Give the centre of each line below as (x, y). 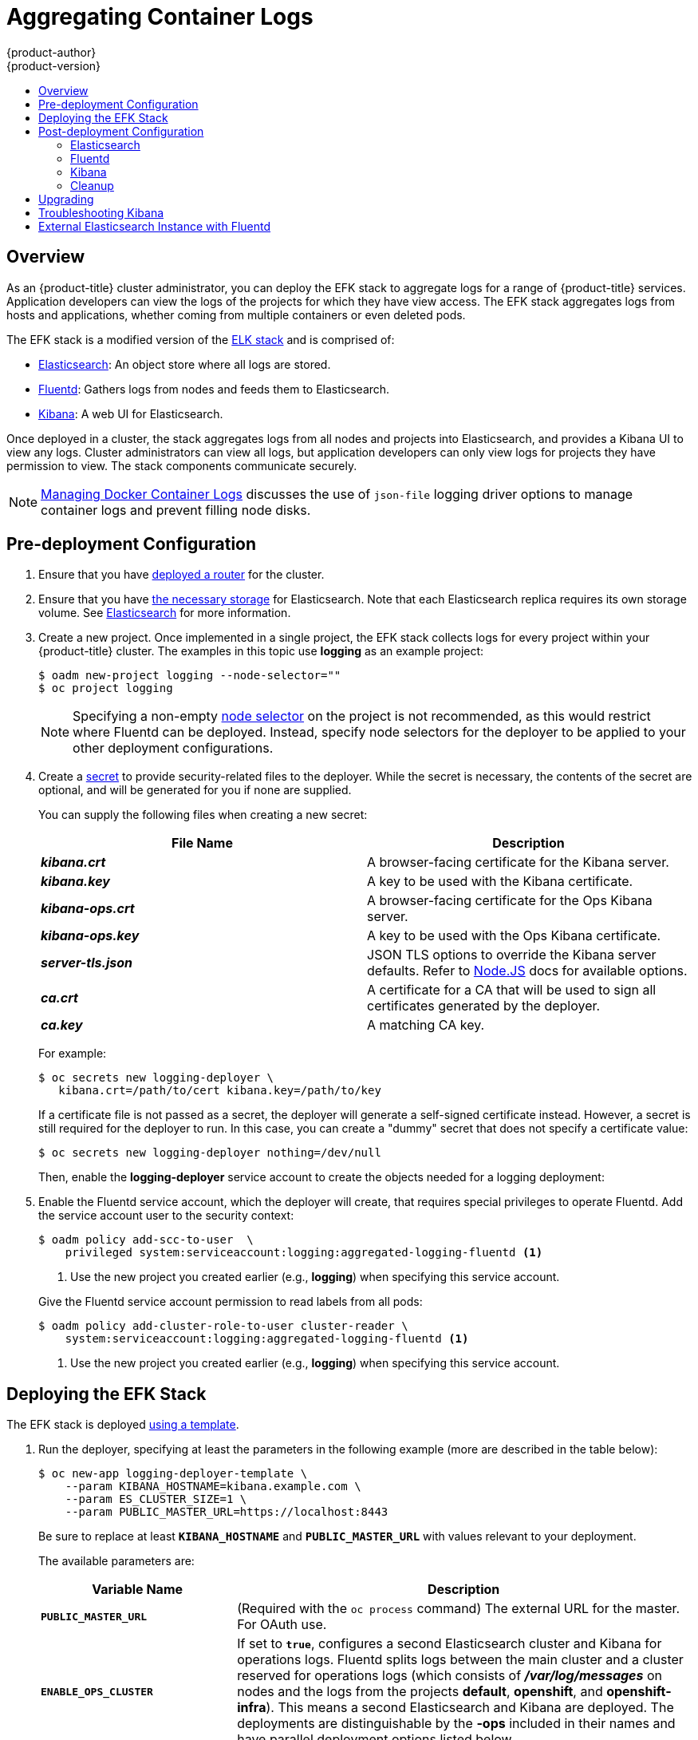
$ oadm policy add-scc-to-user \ (146, 1240)
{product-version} (54, 65)
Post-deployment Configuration (121, 131)
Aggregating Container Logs (160, 17)
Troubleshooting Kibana (101, 212)
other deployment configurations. (173, 748)
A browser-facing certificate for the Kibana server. (518, 862)
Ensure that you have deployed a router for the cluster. (181, 575)
